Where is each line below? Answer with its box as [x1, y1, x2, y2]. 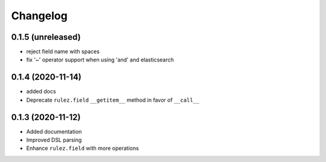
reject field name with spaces [26, 48, 100, 55]
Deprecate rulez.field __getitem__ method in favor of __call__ [26, 96, 200, 104]
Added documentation [26, 128, 82, 135]
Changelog [11, 9, 68, 22]
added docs [26, 88, 57, 95]
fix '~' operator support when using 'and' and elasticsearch [26, 56, 174, 63]
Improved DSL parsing [26, 136, 82, 144]
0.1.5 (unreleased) [11, 32, 81, 42]
